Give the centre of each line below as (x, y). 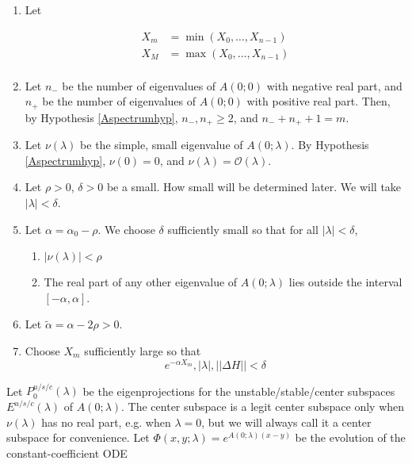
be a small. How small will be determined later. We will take (254, 187)
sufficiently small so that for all (243, 229)
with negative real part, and (334, 85)
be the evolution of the (350, 437)
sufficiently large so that (143, 350)
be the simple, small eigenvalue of (162, 145)
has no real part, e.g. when (106, 422)
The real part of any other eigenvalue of (141, 282)
